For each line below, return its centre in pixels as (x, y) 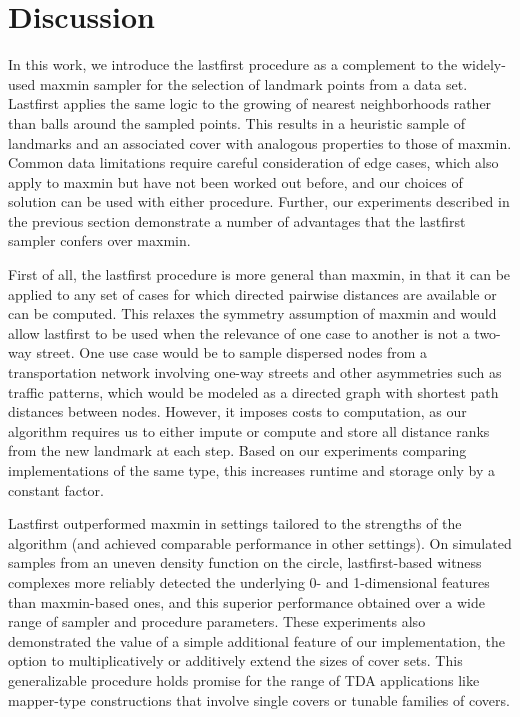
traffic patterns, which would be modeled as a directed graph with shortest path (253, 391)
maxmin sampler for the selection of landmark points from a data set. (253, 83)
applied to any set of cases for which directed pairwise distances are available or (252, 293)
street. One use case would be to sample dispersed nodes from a (232, 352)
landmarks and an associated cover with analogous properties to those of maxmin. (260, 142)
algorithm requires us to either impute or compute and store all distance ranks (249, 430)
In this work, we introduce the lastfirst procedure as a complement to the (233, 64)
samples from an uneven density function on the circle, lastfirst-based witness (245, 562)
